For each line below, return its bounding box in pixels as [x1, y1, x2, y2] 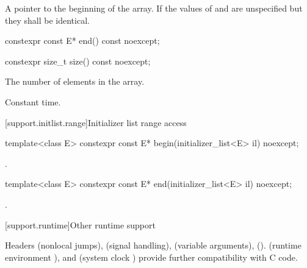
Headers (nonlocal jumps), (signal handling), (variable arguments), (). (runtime [5, 239, 302, 252]
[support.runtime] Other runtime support [5, 218, 156, 231]
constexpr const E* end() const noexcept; [5, 34, 160, 47]
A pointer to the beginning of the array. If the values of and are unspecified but [5, 2, 303, 14]
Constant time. [5, 95, 61, 108]
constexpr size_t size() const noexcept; [5, 54, 151, 67]
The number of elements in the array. [5, 75, 145, 88]
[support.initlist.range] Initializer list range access [5, 116, 187, 129]
